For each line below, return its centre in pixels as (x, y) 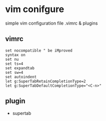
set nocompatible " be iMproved (39, 50)
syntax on (15, 55)
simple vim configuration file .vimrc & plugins (51, 23)
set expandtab (20, 68)
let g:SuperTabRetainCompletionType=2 (45, 81)
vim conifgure (35, 9)
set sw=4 (14, 72)
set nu (12, 59)
